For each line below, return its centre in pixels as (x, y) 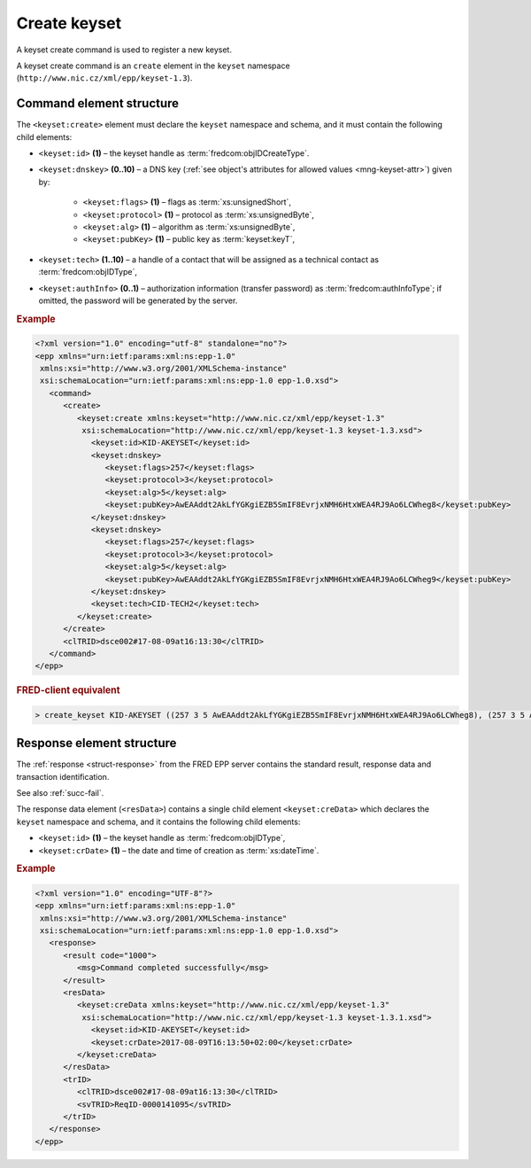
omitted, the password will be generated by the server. (138, 300)
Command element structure (98, 103)
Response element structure (96, 743)
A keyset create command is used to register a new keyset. (124, 50)
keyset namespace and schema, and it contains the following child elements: (158, 821)
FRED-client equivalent (68, 690)
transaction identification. (63, 776)
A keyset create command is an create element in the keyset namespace (154, 66)
